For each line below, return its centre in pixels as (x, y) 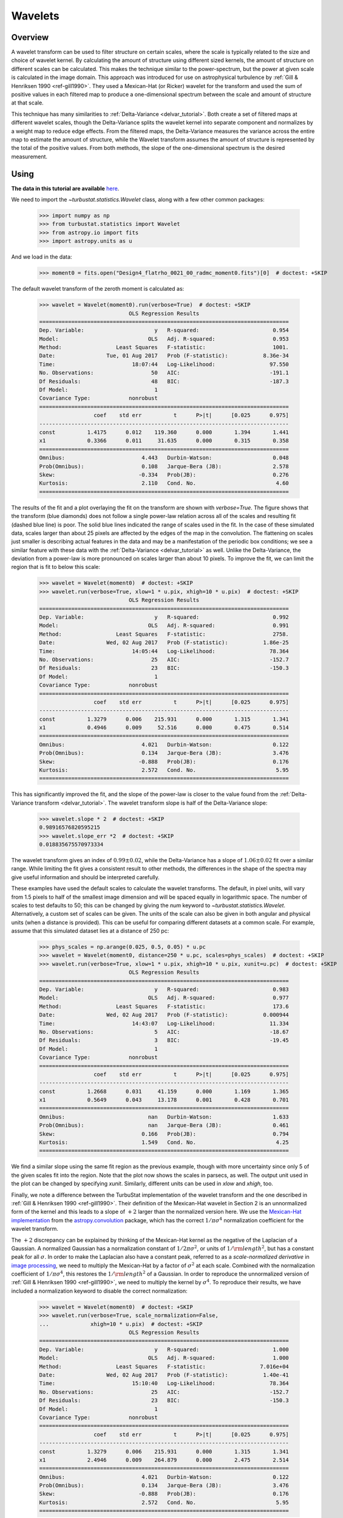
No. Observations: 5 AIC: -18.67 (164, 1032)
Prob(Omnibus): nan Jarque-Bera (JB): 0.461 (164, 1125)
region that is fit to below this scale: (56, 567)
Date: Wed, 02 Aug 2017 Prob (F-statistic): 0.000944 (164, 1015)
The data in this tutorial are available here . (65, 188)
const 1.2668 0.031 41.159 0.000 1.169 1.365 (164, 1091)
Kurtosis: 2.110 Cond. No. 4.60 (164, 483)
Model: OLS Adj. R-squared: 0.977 (164, 998)
